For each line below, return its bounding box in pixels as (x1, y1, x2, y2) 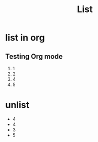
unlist (5, 100, 29, 111)
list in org (5, 32, 45, 43)
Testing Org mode (5, 52, 63, 61)
